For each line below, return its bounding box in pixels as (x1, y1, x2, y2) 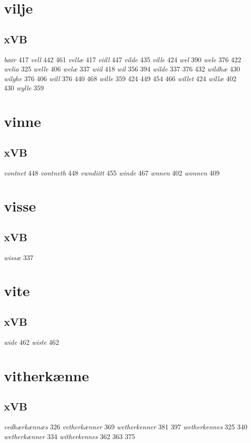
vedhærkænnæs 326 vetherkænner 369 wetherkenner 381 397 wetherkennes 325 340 (4, 422, 248, 432)
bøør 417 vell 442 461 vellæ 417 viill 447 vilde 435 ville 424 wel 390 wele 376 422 (4, 54, 241, 64)
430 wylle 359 (4, 83, 44, 93)
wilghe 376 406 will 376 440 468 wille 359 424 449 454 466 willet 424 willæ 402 (4, 73, 236, 83)
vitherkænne (4, 365, 89, 385)
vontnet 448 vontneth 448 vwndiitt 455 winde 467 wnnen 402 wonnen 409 (4, 167, 220, 177)
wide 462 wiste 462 (4, 337, 59, 347)
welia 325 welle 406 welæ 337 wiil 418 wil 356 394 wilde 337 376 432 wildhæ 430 (4, 64, 240, 74)
